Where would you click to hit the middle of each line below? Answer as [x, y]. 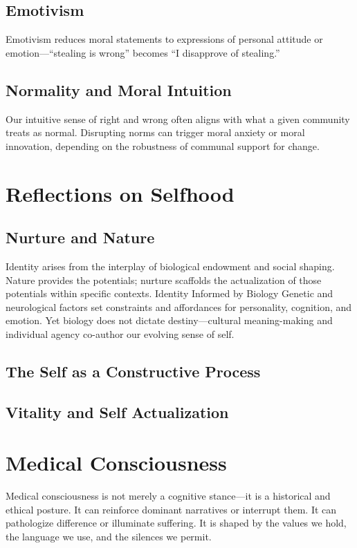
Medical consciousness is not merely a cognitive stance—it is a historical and [168, 496]
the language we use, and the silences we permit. [109, 536]
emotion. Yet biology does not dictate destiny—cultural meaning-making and [169, 320]
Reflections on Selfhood [120, 193]
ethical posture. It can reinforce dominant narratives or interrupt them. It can [171, 509]
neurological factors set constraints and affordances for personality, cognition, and [179, 306]
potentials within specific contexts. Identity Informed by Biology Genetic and [170, 293]
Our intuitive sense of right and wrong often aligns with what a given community [178, 119]
